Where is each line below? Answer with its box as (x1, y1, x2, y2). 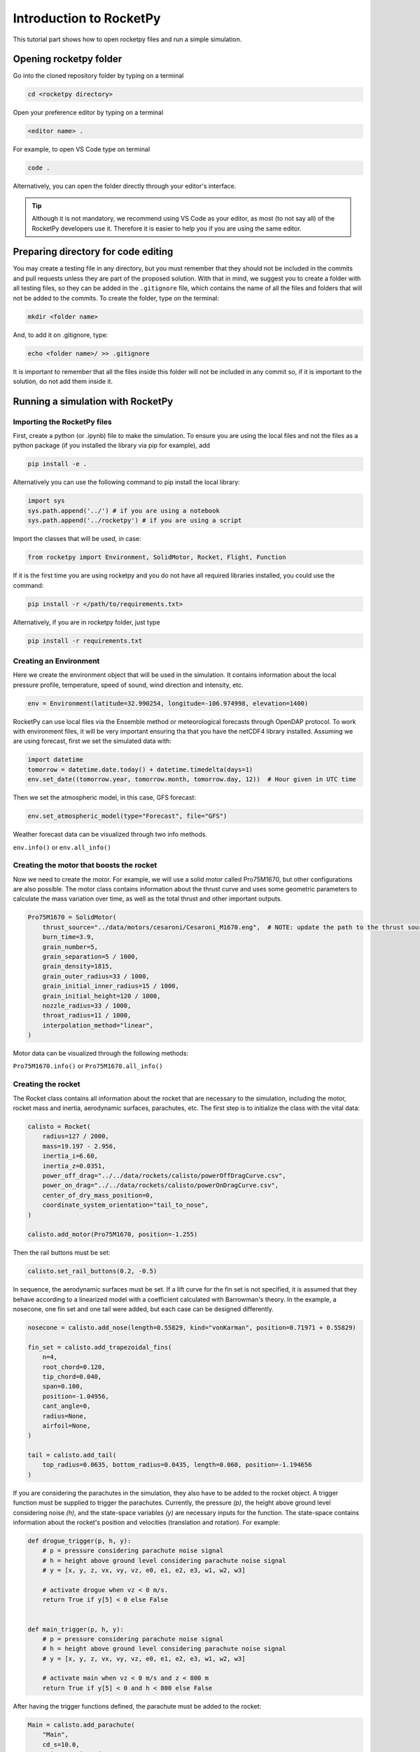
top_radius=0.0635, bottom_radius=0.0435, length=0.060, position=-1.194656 (42, 1461, 312, 1469)
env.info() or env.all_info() (13, 843, 111, 851)
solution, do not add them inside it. (13, 377, 113, 385)
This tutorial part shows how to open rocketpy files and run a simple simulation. (13, 35, 242, 43)
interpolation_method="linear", (42, 1021, 154, 1029)
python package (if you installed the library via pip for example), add (13, 442, 210, 450)
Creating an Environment (13, 656, 100, 666)
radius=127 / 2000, (42, 1132, 110, 1140)
